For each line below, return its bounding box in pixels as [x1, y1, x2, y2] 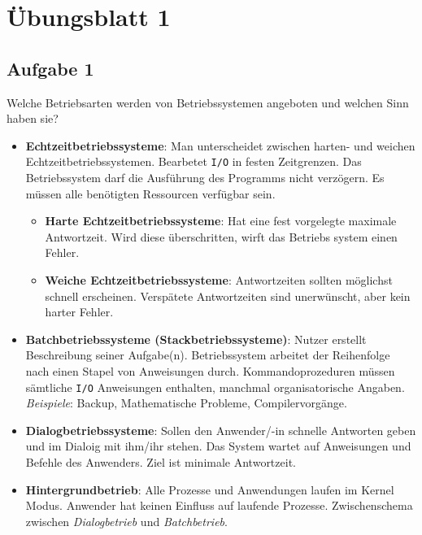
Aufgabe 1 [7, 55, 94, 80]
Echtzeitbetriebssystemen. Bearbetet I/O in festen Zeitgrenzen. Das [25, 153, 362, 170]
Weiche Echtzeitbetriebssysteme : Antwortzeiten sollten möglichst [45, 271, 393, 288]
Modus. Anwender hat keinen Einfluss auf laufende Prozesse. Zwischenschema [25, 497, 413, 514]
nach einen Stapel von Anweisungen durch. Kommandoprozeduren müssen [25, 362, 395, 379]
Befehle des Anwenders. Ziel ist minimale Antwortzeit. [25, 453, 296, 470]
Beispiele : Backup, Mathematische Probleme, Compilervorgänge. [25, 394, 347, 411]
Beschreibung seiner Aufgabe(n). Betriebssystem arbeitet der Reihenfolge [25, 346, 390, 363]
